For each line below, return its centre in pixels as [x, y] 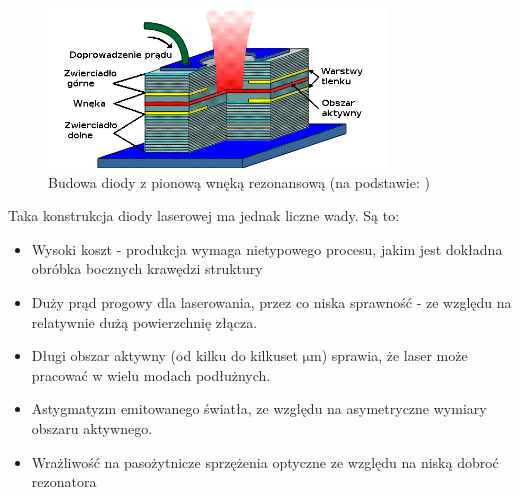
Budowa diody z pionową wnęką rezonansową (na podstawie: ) [239, 181]
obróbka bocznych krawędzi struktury [147, 268]
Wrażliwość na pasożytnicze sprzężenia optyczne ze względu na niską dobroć [265, 461]
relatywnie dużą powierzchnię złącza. [144, 321]
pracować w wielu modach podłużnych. [151, 374]
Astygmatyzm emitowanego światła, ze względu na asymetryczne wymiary [259, 408]
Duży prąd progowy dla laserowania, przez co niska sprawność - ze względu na [271, 302]
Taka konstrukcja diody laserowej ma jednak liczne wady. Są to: [204, 215]
